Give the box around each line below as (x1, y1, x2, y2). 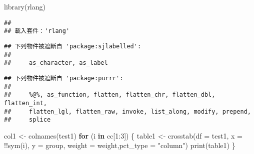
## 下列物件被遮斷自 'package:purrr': (4, 74, 123, 82)
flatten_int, (4, 99, 47, 107)
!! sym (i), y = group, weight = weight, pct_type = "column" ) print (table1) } (4, 140, 235, 151)
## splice (4, 116, 51, 124)
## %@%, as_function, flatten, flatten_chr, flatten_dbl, (4, 91, 215, 99)
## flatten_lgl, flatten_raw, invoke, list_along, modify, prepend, (4, 108, 251, 115)
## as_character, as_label (4, 59, 108, 67)
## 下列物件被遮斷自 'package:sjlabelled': (4, 42, 141, 50)
